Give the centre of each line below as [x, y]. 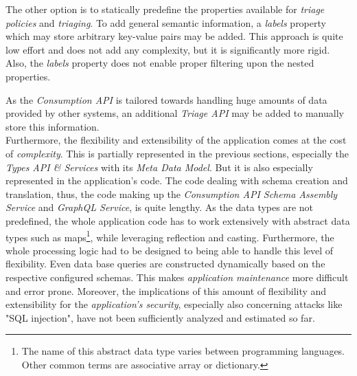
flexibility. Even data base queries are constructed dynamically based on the [165, 264]
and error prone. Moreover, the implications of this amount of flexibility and [166, 290]
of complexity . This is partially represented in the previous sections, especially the [177, 153]
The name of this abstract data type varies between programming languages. [183, 351]
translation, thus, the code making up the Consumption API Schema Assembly [172, 193]
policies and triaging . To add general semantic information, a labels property [166, 22]
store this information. [53, 126]
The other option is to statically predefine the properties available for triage [165, 9]
